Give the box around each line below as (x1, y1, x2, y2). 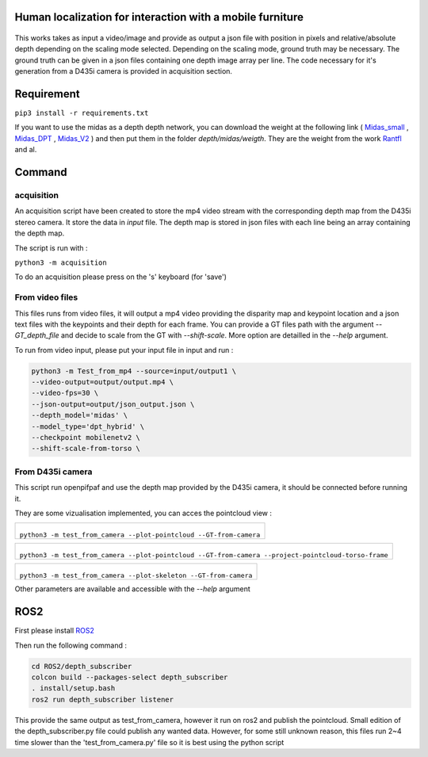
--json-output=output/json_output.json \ (31, 400, 195, 408)
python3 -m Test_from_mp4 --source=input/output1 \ (31, 366, 237, 376)
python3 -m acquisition (14, 258, 107, 267)
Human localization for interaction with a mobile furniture (14, 10, 304, 24)
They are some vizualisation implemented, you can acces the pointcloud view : (14, 508, 273, 518)
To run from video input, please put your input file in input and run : (14, 345, 234, 354)
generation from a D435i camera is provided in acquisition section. (14, 67, 233, 76)
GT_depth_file (14, 331, 59, 340)
